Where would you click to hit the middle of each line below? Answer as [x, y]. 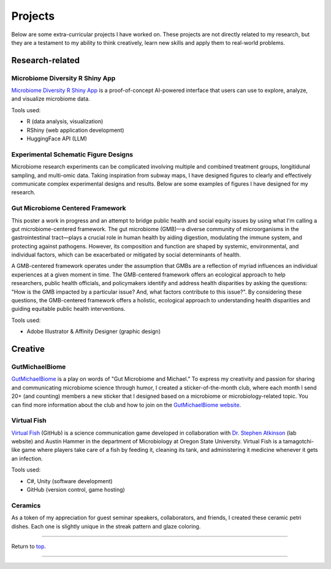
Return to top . [29, 546]
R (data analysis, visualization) [65, 121]
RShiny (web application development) [75, 130]
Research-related [45, 60]
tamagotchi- [299, 441]
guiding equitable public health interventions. [68, 309]
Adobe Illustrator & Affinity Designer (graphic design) [94, 332]
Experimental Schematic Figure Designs [72, 155]
